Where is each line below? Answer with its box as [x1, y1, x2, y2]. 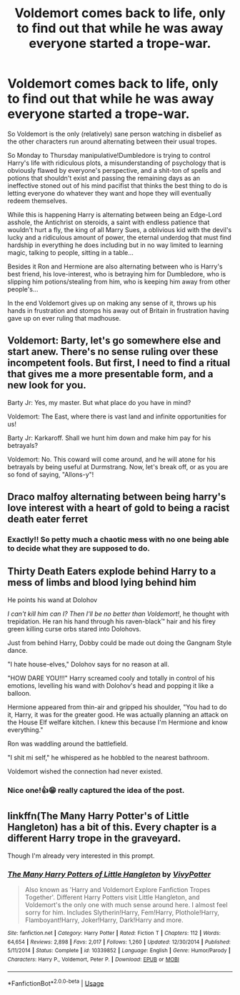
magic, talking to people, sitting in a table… [7, 248, 134, 256]
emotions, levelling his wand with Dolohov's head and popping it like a [7, 681, 214, 690]
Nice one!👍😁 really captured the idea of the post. [7, 785, 185, 795]
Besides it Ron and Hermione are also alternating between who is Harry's [7, 262, 223, 271]
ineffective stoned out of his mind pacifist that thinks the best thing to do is [7, 181, 228, 190]
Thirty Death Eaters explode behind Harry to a [7, 566, 216, 578]
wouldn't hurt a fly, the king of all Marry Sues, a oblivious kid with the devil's [7, 225, 232, 234]
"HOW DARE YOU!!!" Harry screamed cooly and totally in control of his [7, 674, 216, 682]
